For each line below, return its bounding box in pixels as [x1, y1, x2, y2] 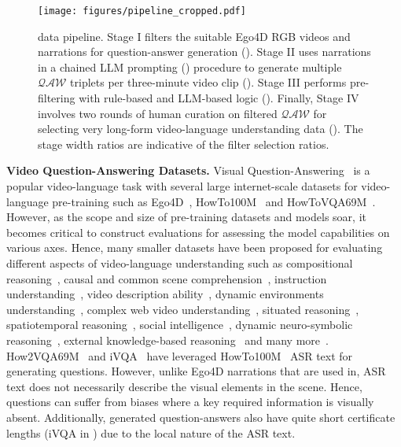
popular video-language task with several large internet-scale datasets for [6, 178, 358, 194]
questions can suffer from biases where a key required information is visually [6, 393, 374, 410]
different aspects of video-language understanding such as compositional [6, 254, 353, 271]
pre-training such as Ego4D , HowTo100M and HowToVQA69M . [52, 193, 376, 209]
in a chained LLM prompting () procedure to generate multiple [38, 58, 342, 75]
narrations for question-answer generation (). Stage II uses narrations [38, 43, 371, 60]
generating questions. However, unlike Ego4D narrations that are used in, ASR [6, 363, 386, 379]
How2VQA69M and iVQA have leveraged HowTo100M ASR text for [6, 347, 353, 364]
